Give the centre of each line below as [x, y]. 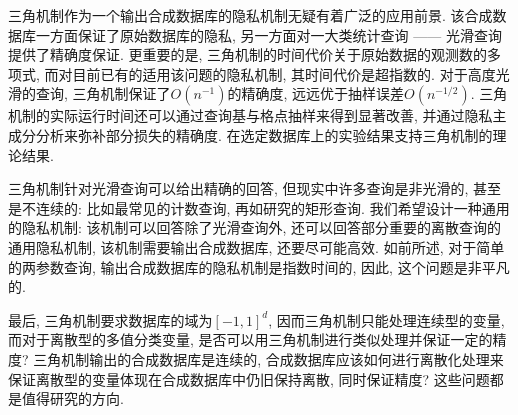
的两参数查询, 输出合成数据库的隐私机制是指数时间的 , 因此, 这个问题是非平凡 [259, 266]
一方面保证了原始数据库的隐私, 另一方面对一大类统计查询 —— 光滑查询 [268, 34]
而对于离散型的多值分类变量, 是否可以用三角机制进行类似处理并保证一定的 [250, 339]
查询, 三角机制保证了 [103, 93]
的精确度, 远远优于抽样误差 [315, 93]
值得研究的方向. [72, 398]
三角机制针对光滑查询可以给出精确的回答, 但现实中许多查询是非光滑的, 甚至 [255, 188]
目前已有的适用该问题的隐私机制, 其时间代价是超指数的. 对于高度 [284, 73]
